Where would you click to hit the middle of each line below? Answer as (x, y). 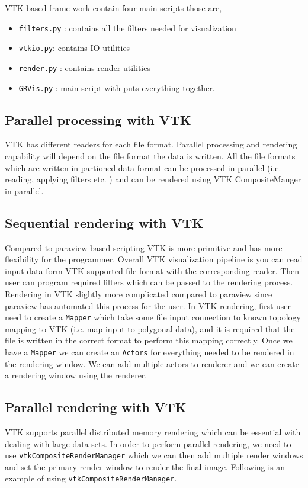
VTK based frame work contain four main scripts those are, (113, 8)
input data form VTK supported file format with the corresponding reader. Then (152, 270)
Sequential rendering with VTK (104, 222)
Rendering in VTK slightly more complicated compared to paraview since (139, 293)
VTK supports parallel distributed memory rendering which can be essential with (153, 432)
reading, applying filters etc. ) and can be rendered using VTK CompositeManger (153, 179)
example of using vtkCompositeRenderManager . (91, 478)
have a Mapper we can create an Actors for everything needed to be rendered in (150, 352)
